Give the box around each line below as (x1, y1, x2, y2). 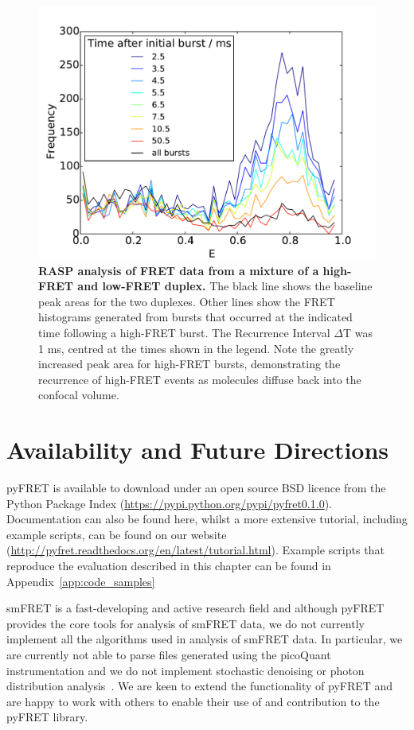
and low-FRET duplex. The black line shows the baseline (77, 278, 373, 294)
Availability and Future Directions (6, 433, 389, 466)
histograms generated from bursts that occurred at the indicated (38, 309, 353, 325)
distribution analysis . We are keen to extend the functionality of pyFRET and (6, 678, 393, 694)
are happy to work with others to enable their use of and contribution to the (6, 693, 380, 709)
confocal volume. (38, 386, 119, 403)
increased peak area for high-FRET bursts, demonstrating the (38, 355, 341, 372)
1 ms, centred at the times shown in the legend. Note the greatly (38, 340, 354, 356)
